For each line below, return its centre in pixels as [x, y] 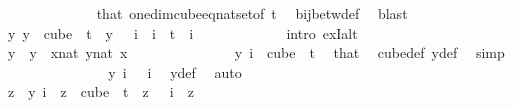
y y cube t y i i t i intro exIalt [182, 32]
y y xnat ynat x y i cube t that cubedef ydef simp [256, 52]
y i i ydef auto [175, 71]
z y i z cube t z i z [100, 91]
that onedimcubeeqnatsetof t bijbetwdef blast [252, 13]
